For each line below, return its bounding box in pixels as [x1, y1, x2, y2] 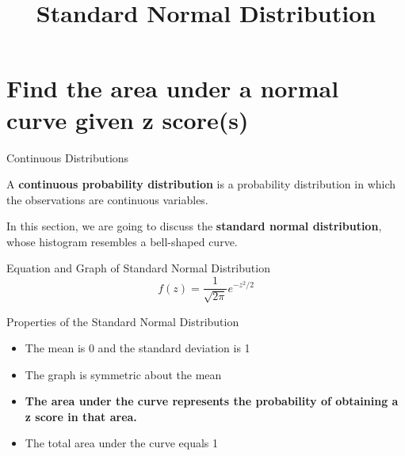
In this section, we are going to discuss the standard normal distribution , [6, 218, 382, 234]
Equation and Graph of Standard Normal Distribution [6, 260, 270, 276]
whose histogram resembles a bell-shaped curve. [6, 233, 238, 249]
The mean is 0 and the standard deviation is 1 [25, 340, 250, 356]
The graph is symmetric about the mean [25, 366, 222, 382]
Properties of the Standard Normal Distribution [6, 313, 239, 329]
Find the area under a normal [6, 72, 339, 104]
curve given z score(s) [6, 103, 249, 135]
